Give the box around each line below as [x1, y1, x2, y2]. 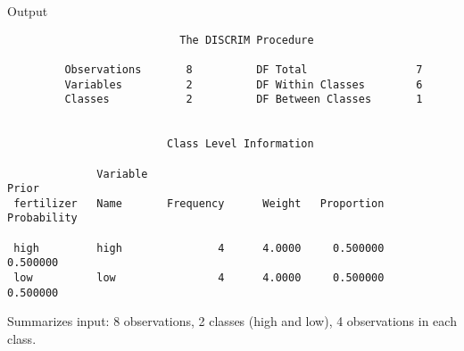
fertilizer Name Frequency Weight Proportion [13, 196, 385, 210]
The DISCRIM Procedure [179, 33, 314, 46]
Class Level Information [166, 138, 314, 151]
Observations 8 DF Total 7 [64, 63, 423, 76]
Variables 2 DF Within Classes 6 [64, 78, 423, 91]
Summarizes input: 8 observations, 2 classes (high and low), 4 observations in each [7, 312, 457, 330]
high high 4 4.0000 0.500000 [13, 241, 385, 255]
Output [7, 2, 48, 20]
